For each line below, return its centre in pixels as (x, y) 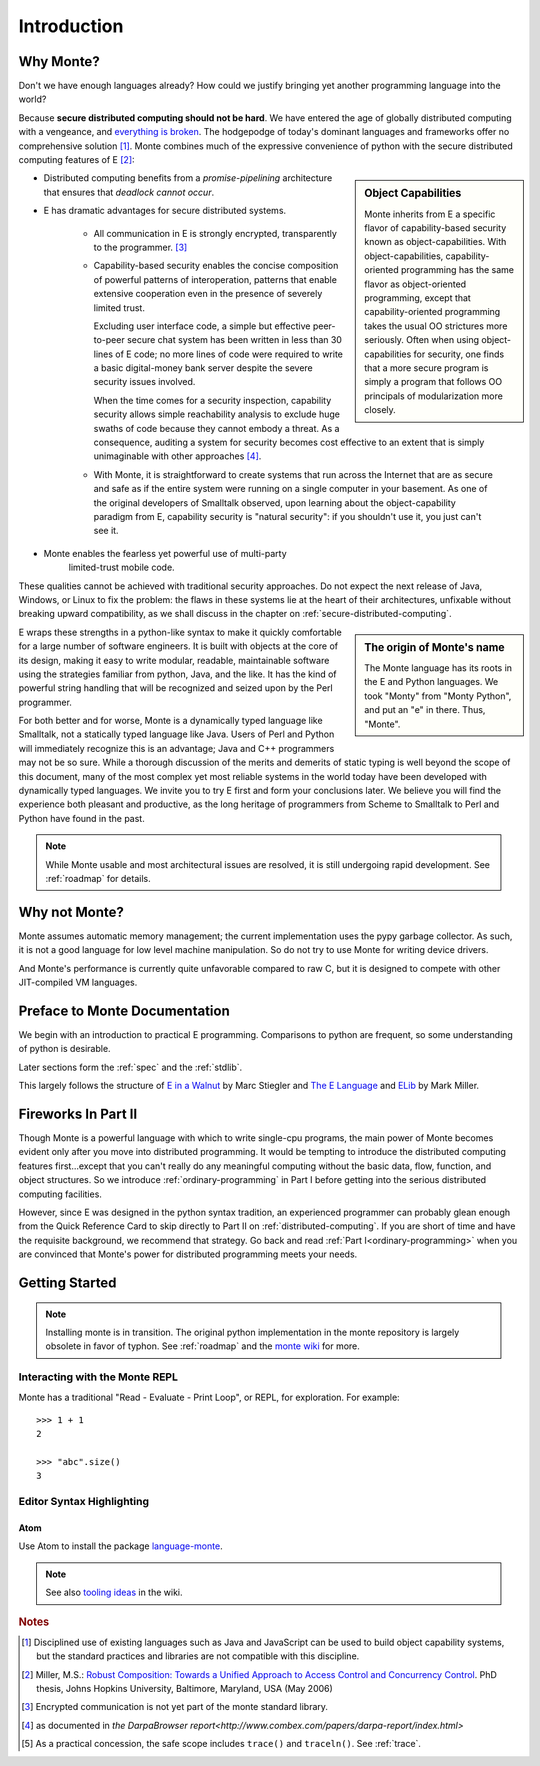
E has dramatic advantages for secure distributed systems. (165, 211)
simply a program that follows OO (433, 382)
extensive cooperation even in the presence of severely (208, 294)
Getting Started (67, 1282)
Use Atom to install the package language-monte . (121, 1546)
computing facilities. (60, 1194)
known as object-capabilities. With (435, 242)
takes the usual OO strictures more (436, 326)
